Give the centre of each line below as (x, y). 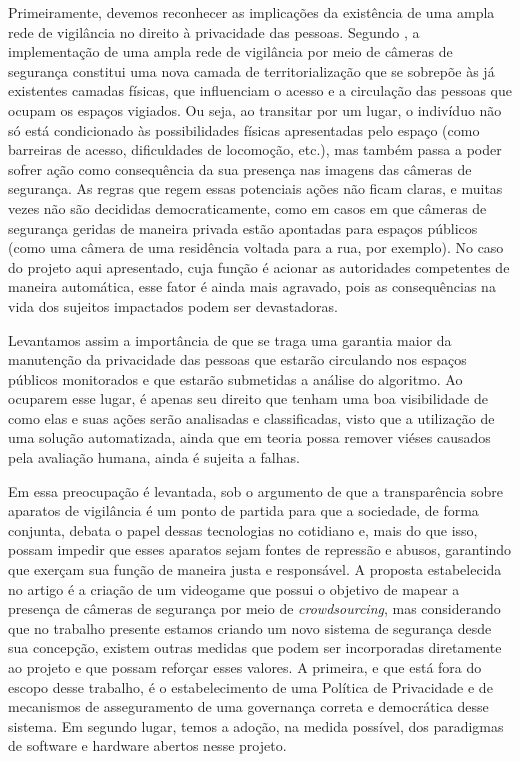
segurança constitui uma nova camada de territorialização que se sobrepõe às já (251, 70)
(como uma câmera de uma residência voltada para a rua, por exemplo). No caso (256, 247)
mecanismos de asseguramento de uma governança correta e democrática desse (248, 706)
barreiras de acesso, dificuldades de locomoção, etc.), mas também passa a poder (255, 149)
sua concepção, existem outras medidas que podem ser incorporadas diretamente (255, 647)
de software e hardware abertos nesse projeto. (147, 745)
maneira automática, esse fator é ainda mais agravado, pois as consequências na (252, 286)
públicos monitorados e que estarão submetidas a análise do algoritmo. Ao (235, 378)
